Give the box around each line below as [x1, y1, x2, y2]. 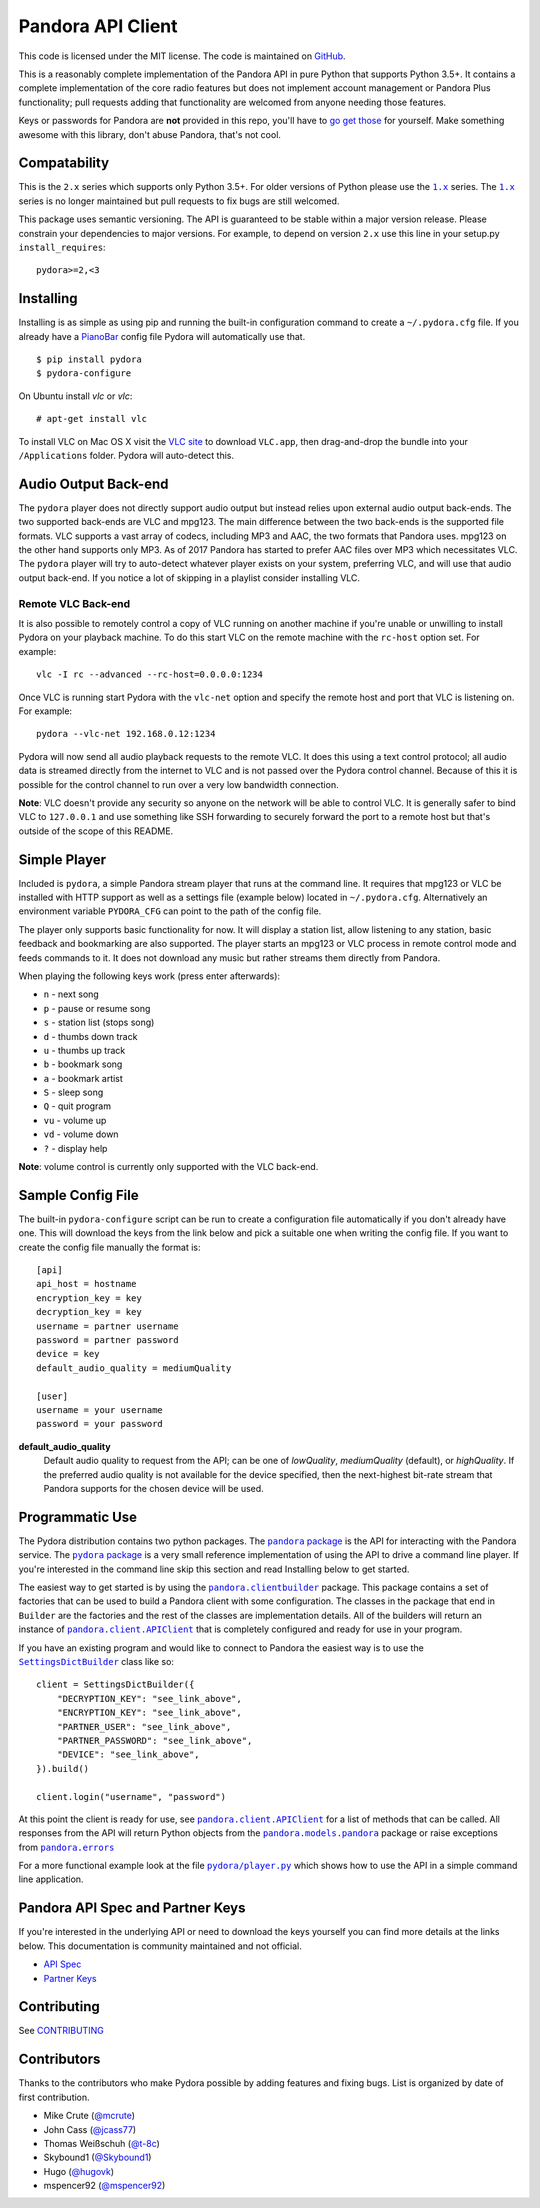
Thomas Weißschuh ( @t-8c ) [43, 2137, 160, 2149]
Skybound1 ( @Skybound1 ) [43, 2151, 152, 2164]
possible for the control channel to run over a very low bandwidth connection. [18, 778, 339, 790]
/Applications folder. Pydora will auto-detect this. [18, 450, 235, 461]
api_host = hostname [36, 1278, 137, 1290]
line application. [18, 1873, 84, 1885]
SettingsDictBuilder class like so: [18, 1655, 175, 1667]
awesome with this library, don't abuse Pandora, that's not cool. [18, 128, 282, 140]
